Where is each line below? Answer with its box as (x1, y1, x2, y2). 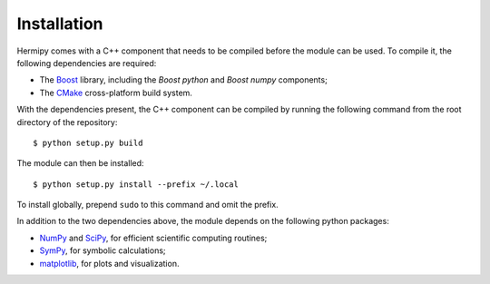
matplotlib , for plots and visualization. (39, 258, 180, 269)
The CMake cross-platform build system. (39, 87, 192, 98)
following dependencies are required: (16, 57, 157, 68)
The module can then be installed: (16, 158, 144, 169)
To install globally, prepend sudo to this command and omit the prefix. (16, 200, 279, 211)
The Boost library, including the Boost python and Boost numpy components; (39, 74, 328, 85)
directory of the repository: (16, 116, 118, 127)
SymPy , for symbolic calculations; (39, 245, 167, 256)
